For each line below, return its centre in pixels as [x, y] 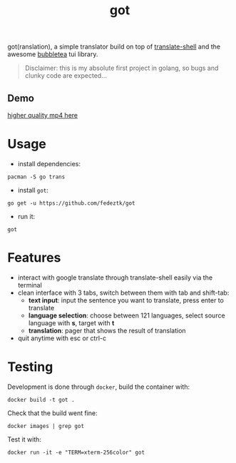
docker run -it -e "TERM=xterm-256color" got [76, 452]
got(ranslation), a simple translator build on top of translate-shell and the [114, 47]
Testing [30, 367]
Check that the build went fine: [52, 413]
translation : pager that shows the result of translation [107, 330]
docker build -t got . [41, 400]
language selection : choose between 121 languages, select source [127, 315]
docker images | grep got [46, 426]
